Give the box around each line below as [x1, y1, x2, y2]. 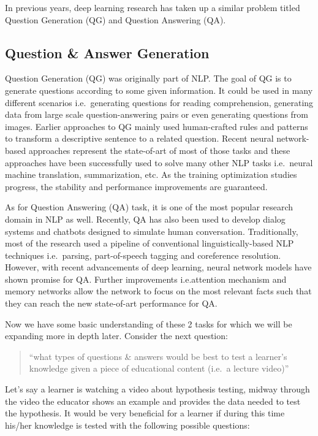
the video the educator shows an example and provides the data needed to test [5, 394, 301, 407]
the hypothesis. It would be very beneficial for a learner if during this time [5, 407, 285, 419]
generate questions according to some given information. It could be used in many [5, 83, 313, 96]
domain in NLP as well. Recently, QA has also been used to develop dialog [5, 212, 286, 225]
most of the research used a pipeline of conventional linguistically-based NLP [5, 237, 294, 250]
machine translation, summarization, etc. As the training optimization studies [5, 168, 297, 181]
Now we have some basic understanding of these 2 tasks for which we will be [5, 317, 292, 330]
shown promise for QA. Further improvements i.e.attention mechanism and [5, 272, 287, 285]
